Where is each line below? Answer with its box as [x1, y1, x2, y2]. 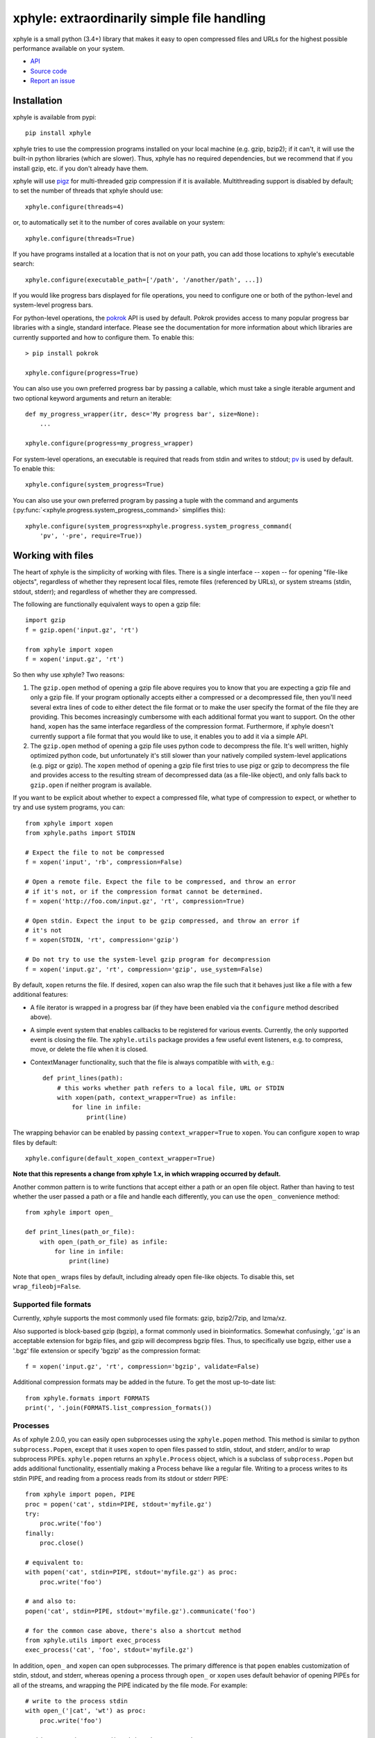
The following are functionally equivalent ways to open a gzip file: [12, 600, 201, 608]
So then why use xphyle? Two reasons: [12, 671, 125, 679]
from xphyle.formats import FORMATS [25, 1394, 150, 1402]
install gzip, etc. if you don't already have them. [12, 164, 149, 172]
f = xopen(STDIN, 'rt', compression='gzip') [25, 936, 180, 944]
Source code [30, 67, 67, 75]
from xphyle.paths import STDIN [25, 829, 135, 837]
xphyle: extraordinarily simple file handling [12, 10, 266, 26]
